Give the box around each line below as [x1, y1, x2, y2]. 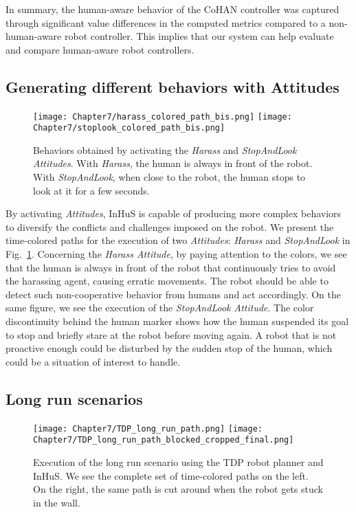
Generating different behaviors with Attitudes [5, 76, 340, 97]
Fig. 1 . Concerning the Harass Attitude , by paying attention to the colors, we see [5, 247, 347, 261]
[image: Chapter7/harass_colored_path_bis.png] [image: [33, 111, 292, 122]
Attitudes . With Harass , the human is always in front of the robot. [33, 156, 313, 170]
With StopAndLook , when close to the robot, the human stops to [33, 170, 306, 184]
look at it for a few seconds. [33, 183, 150, 197]
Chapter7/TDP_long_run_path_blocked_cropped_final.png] [33, 435, 294, 445]
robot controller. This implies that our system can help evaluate [64, 29, 334, 43]
